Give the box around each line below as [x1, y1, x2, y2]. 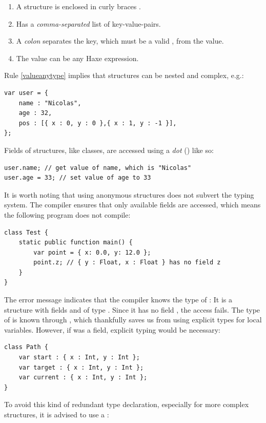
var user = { [4, 89, 48, 97]
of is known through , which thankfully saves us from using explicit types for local [4, 314, 262, 325]
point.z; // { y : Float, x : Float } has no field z [33, 259, 221, 266]
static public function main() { [18, 239, 133, 246]
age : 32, [18, 109, 52, 117]
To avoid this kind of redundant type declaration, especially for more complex [4, 399, 249, 410]
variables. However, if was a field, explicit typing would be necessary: [4, 324, 220, 335]
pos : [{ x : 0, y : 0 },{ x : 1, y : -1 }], [18, 119, 177, 127]
